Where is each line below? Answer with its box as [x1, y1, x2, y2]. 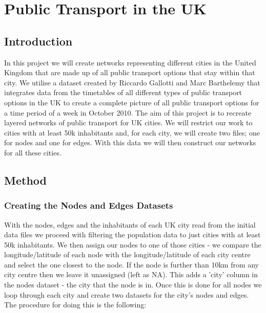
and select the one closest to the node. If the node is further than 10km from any [4, 259, 259, 270]
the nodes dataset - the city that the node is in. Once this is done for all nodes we [4, 279, 262, 290]
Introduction [4, 33, 73, 49]
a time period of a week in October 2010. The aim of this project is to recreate [4, 107, 252, 118]
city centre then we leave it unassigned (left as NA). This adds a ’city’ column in [4, 269, 258, 280]
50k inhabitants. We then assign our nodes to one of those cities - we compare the [4, 239, 261, 250]
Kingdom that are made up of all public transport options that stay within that [4, 67, 255, 78]
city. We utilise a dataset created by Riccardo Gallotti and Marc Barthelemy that [4, 77, 260, 87]
